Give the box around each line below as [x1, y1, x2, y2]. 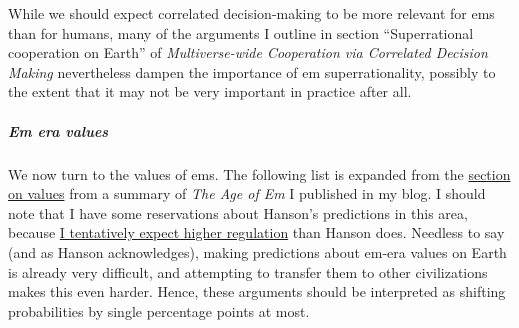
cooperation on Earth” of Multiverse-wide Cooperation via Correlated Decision [8, 42, 488, 63]
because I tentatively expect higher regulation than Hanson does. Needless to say [8, 222, 505, 243]
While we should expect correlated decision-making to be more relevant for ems [8, 3, 495, 23]
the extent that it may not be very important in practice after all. [8, 81, 412, 102]
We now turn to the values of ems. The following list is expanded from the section [8, 163, 511, 184]
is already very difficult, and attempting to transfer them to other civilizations [8, 261, 488, 282]
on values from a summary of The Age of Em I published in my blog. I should [8, 183, 486, 204]
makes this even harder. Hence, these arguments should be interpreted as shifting [8, 281, 506, 302]
